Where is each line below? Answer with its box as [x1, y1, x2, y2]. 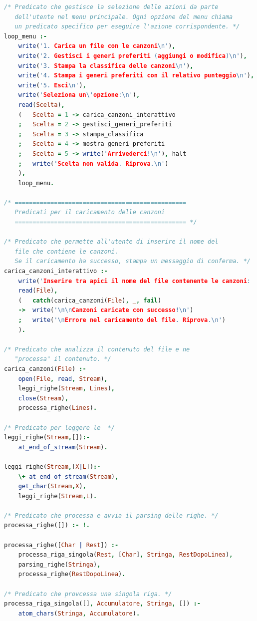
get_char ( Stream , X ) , [18, 483, 86, 490]
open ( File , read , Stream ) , [18, 375, 108, 382]
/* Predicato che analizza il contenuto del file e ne [4, 345, 190, 353]
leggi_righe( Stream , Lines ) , [18, 385, 115, 392]
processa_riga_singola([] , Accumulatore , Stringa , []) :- [4, 600, 201, 608]
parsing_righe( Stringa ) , [18, 561, 101, 568]
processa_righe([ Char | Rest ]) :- [4, 541, 119, 549]
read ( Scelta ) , [18, 101, 65, 108]
